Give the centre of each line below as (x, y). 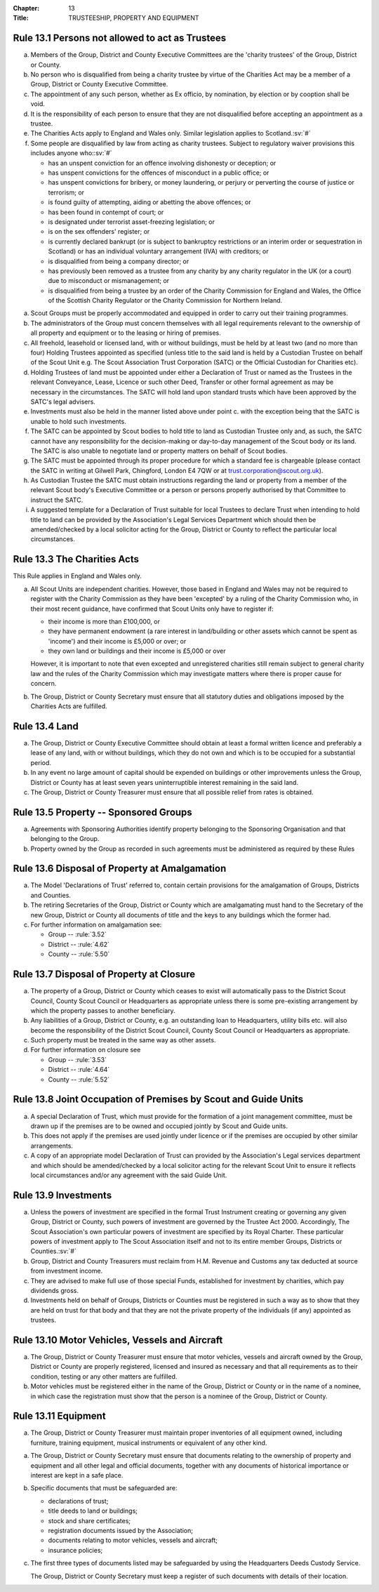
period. (41, 762)
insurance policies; (75, 1550)
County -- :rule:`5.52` (79, 1079)
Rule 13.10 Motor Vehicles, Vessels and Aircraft (118, 1340)
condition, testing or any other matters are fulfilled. (104, 1377)
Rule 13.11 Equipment (59, 1416)
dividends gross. (54, 1290)
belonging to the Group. (65, 839)
